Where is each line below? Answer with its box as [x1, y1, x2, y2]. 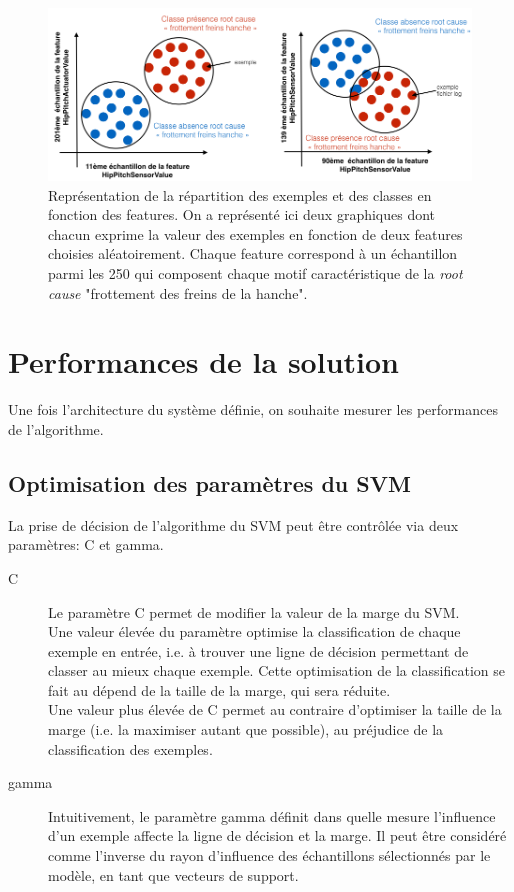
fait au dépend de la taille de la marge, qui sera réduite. [48, 679, 391, 700]
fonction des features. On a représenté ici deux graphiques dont [48, 204, 436, 225]
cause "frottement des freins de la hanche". [48, 282, 308, 303]
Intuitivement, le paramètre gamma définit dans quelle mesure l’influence [48, 805, 496, 826]
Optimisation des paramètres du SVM [8, 467, 411, 498]
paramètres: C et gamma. [8, 534, 164, 555]
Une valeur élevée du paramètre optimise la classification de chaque [48, 621, 461, 642]
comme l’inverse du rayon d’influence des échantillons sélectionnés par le [48, 845, 491, 866]
